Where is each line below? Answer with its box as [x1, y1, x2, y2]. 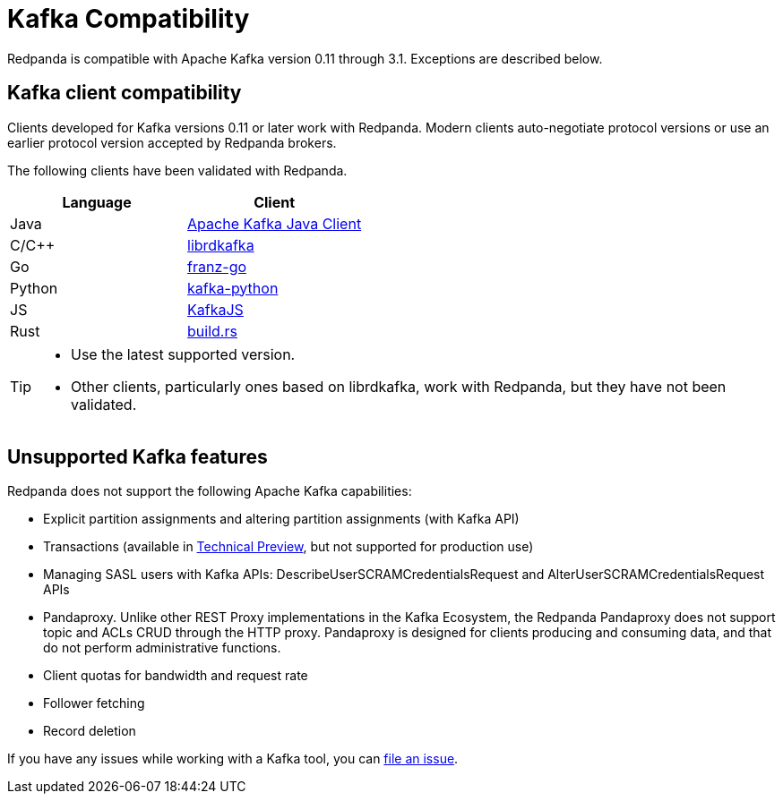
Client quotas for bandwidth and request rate [43, 668, 308, 684]
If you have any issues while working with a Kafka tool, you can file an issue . [7, 751, 459, 767]
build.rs [187, 321, 237, 340]
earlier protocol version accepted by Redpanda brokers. [7, 134, 337, 150]
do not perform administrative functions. [43, 640, 281, 656]
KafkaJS [187, 300, 244, 319]
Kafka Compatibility [7, 4, 250, 34]
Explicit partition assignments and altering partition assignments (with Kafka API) [43, 511, 520, 527]
